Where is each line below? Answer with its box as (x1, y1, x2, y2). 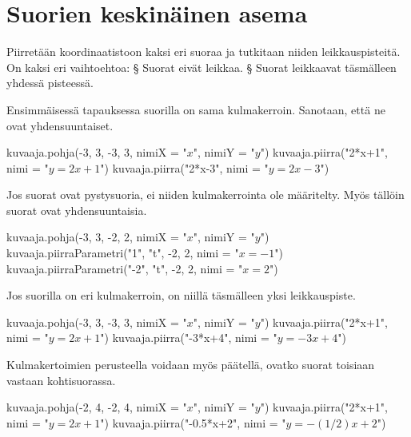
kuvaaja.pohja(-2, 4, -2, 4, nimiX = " (6, 399, 187, 415)
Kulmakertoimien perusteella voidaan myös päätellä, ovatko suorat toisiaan (6, 356, 375, 373)
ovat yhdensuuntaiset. (6, 117, 114, 133)
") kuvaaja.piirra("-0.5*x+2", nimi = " (100, 414, 286, 431)
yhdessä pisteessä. (6, 74, 94, 91)
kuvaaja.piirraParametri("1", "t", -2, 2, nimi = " (6, 244, 239, 261)
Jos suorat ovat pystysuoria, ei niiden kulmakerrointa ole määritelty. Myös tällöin (6, 186, 405, 203)
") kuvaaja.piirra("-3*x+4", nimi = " (100, 329, 277, 346)
